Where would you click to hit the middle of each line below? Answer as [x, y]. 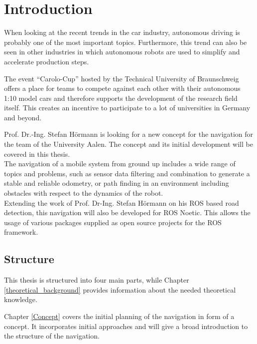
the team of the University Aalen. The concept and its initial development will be [128, 144]
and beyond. [23, 117]
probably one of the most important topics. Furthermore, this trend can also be [126, 42]
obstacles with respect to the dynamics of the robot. [84, 193]
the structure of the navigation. [52, 336]
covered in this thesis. [37, 154]
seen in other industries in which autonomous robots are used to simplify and [122, 52]
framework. [21, 232]
